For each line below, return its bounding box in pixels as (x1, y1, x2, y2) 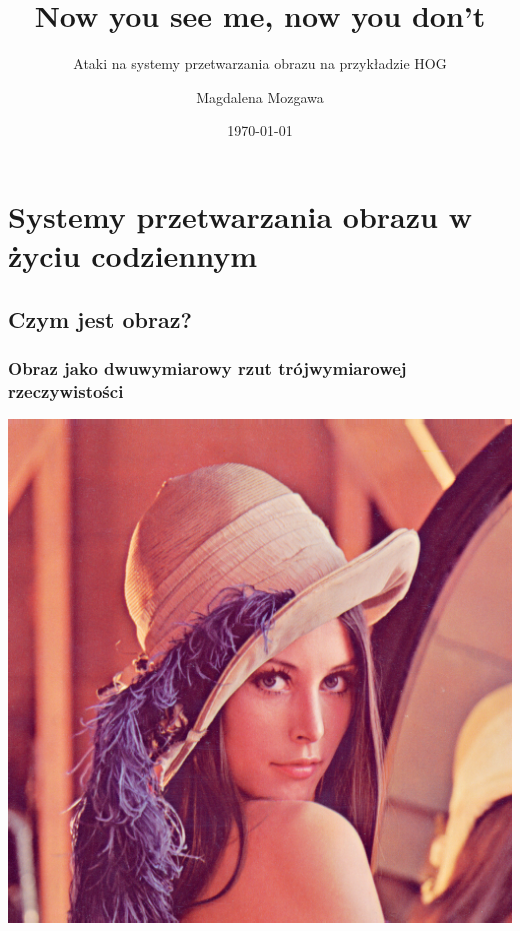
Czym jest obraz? (8, 303, 192, 334)
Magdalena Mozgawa (196, 86, 324, 107)
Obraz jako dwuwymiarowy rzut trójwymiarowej (8, 355, 407, 380)
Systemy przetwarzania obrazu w (8, 195, 472, 236)
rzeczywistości (8, 378, 124, 403)
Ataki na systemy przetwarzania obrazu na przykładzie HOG (73, 53, 447, 74)
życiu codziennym (8, 235, 258, 276)
